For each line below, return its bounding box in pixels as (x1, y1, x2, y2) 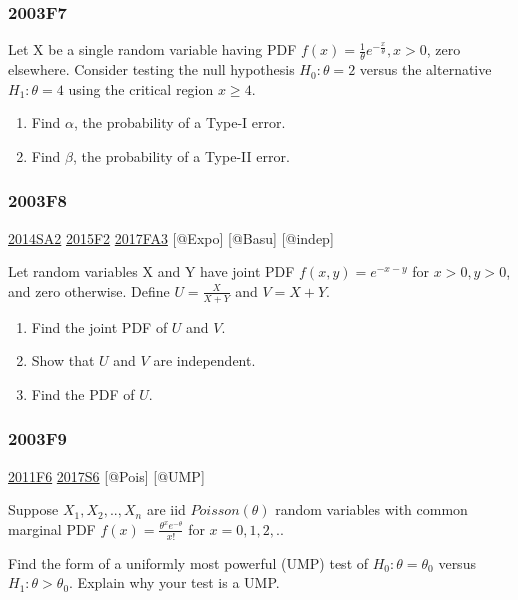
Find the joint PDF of (31, 316, 168, 337)
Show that (31, 350, 95, 371)
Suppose (8, 499, 59, 520)
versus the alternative (359, 59, 492, 80)
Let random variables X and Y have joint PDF (8, 261, 295, 282)
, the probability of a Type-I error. (74, 112, 286, 133)
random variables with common (275, 499, 468, 520)
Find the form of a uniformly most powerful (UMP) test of (8, 552, 369, 573)
